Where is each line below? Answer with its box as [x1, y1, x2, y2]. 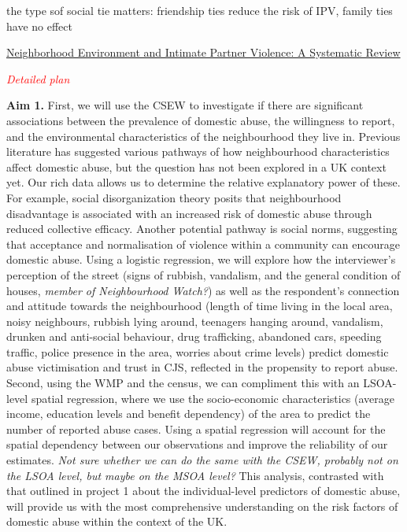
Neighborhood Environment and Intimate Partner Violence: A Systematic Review [6, 44, 401, 61]
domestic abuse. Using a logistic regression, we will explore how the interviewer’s [6, 251, 396, 268]
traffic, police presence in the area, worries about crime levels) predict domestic [6, 343, 389, 360]
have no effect [6, 17, 72, 34]
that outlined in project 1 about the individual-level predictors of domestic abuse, [6, 482, 401, 499]
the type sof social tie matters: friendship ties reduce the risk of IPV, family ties [6, 2, 393, 18]
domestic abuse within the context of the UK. [6, 513, 228, 530]
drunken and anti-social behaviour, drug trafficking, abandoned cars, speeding [6, 328, 382, 345]
